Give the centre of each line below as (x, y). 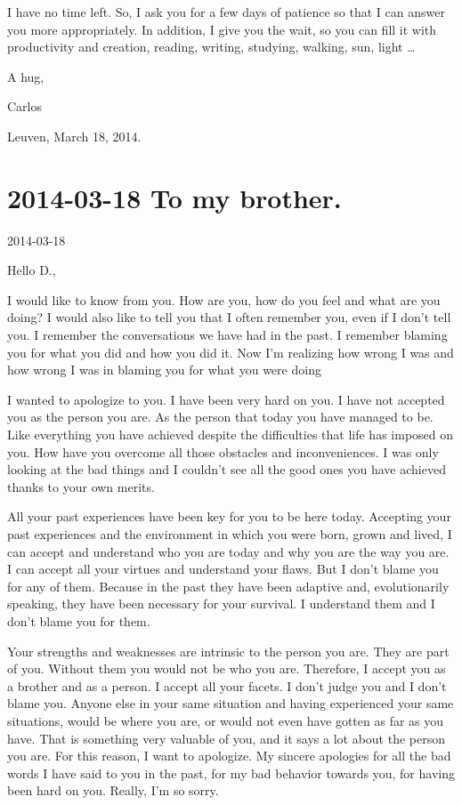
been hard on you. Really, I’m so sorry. (113, 790)
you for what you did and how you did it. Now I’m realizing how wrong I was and (231, 352)
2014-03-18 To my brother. (174, 197)
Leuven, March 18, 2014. (74, 136)
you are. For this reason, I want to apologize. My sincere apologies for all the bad (229, 756)
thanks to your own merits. (81, 486)
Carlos (25, 106)
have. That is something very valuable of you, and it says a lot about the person (227, 738)
